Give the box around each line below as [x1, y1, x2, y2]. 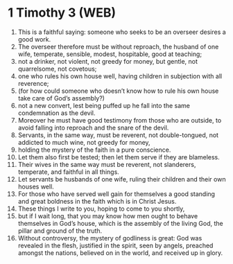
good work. [17, 35, 51, 43]
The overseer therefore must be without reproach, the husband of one [17, 42, 219, 51]
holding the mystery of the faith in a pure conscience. [17, 146, 171, 154]
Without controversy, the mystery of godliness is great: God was [17, 234, 202, 242]
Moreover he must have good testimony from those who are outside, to [17, 116, 222, 124]
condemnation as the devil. [17, 109, 96, 117]
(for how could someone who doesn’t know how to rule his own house [17, 87, 219, 95]
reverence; [17, 79, 49, 87]
